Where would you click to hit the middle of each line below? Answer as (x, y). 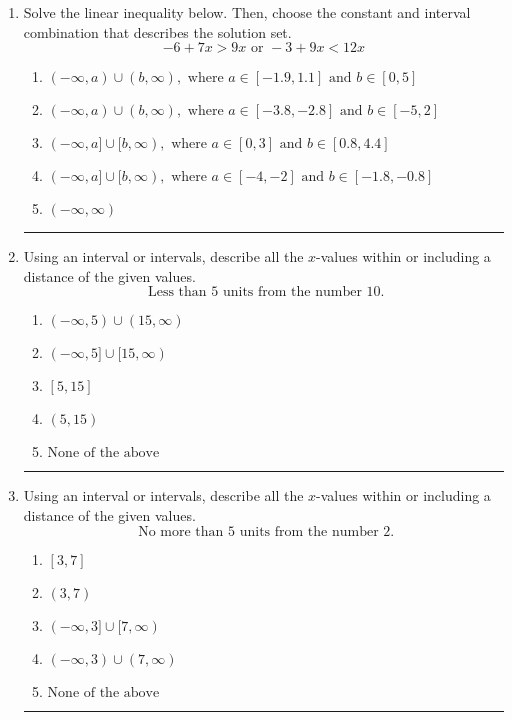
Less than (177, 292)
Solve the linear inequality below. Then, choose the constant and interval (247, 12)
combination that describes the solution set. (157, 31)
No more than (181, 531)
